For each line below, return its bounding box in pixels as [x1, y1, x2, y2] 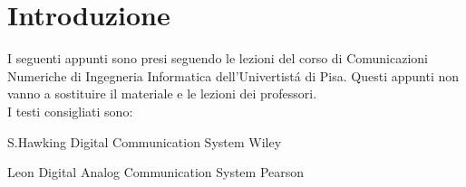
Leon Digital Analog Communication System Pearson [7, 163, 305, 182]
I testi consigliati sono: [7, 101, 133, 120]
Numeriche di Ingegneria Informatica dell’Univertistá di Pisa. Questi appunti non [7, 66, 460, 85]
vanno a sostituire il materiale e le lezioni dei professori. [7, 84, 317, 103]
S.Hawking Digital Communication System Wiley [7, 132, 282, 151]
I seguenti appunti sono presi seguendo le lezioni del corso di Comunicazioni [7, 49, 429, 68]
